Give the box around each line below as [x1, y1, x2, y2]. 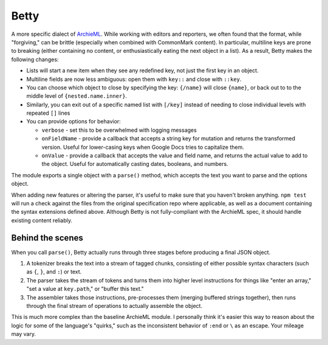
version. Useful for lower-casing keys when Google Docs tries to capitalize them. [41, 143, 244, 151]
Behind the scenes [11, 233, 83, 243]
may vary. [11, 330, 36, 338]
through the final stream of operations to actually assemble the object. [26, 302, 203, 309]
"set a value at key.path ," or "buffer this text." [26, 285, 144, 293]
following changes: [11, 55, 59, 63]
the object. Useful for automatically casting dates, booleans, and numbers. [41, 160, 228, 168]
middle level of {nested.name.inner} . [26, 92, 128, 100]
